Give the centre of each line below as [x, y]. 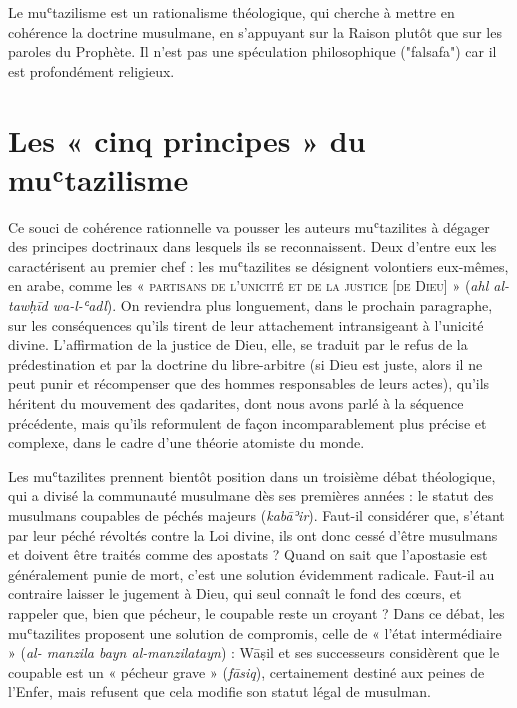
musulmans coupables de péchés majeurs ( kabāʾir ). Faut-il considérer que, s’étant [256, 515]
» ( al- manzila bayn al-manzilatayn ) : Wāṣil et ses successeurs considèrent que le [254, 652]
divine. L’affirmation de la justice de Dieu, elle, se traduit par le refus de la [238, 344]
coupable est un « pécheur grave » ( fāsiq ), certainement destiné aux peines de [246, 671]
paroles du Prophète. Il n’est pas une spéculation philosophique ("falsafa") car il [252, 51]
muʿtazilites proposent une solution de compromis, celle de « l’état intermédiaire [255, 632]
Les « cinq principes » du [187, 139]
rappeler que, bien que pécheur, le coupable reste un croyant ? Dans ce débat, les [256, 612]
